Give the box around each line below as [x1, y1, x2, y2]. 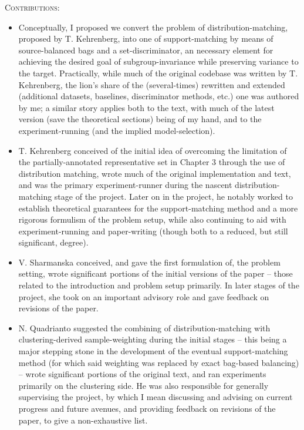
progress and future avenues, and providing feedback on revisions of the [18, 402, 276, 414]
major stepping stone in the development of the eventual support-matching [18, 345, 288, 357]
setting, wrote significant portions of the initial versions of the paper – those [18, 267, 293, 280]
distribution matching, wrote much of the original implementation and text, [18, 167, 291, 179]
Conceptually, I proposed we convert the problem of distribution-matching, [18, 21, 288, 33]
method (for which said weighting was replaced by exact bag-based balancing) [18, 356, 299, 368]
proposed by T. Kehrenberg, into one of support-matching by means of [18, 32, 273, 45]
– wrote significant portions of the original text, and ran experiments [18, 368, 266, 380]
